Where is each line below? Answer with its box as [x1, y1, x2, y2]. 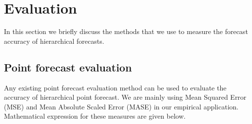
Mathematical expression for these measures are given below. [4, 111, 186, 121]
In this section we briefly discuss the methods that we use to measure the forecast [4, 26, 248, 36]
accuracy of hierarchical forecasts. [4, 35, 104, 46]
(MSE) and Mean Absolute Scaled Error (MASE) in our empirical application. [4, 101, 239, 111]
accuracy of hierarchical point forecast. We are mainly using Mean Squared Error [4, 92, 247, 102]
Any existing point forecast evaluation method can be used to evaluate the [4, 82, 227, 92]
